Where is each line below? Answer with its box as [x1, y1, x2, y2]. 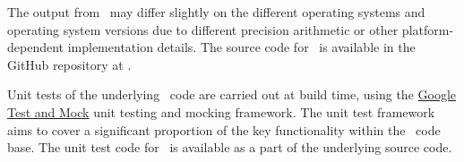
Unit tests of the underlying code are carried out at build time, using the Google [7, 85, 457, 104]
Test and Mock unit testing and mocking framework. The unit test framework [7, 102, 435, 121]
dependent [7, 38, 64, 56]
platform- [401, 20, 454, 38]
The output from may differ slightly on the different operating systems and [7, 3, 425, 21]
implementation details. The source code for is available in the [67, 38, 416, 56]
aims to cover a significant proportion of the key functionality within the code [7, 120, 441, 139]
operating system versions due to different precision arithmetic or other [7, 20, 399, 38]
